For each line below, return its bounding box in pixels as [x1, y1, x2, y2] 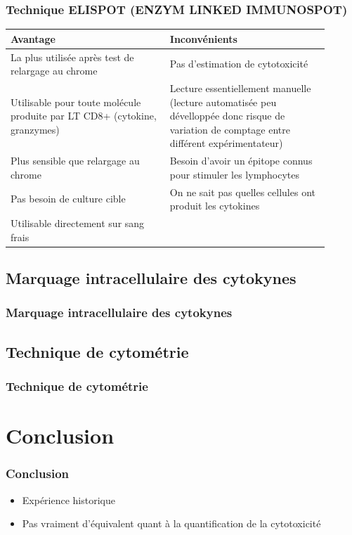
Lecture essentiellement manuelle [169, 81, 311, 95]
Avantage [11, 31, 56, 46]
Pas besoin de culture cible [11, 191, 126, 206]
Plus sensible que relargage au [11, 153, 140, 168]
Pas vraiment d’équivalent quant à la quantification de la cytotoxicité [22, 516, 321, 531]
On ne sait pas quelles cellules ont [169, 184, 315, 199]
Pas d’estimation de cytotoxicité [169, 56, 308, 71]
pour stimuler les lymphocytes [169, 167, 300, 181]
